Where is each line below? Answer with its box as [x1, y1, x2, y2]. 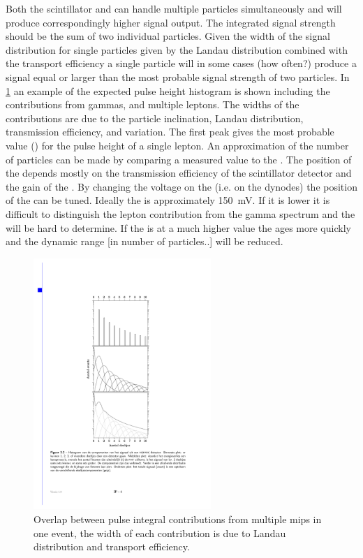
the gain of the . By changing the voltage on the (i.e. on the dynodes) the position [6, 179, 357, 193]
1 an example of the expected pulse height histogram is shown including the [6, 83, 330, 98]
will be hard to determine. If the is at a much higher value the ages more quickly [6, 220, 351, 235]
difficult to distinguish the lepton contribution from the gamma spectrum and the [6, 206, 355, 221]
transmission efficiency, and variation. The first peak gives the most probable [6, 124, 334, 139]
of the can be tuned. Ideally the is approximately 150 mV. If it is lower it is [6, 193, 330, 207]
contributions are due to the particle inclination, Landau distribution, [6, 110, 304, 125]
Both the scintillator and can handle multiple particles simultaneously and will [6, 1, 342, 15]
